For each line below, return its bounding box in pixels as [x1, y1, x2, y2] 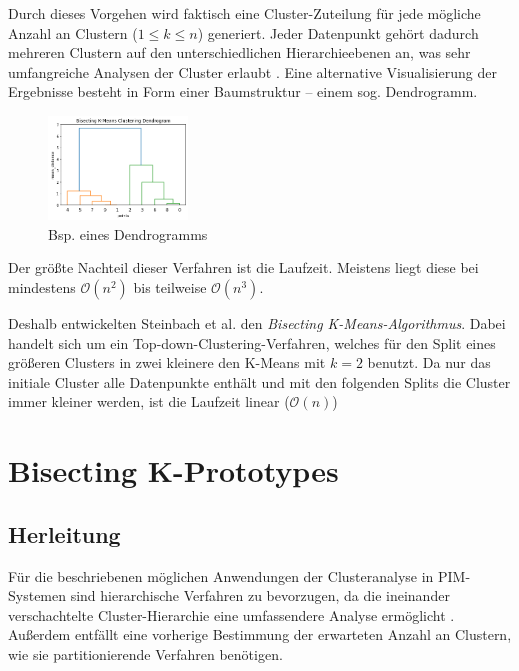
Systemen [8, 585, 67, 606]
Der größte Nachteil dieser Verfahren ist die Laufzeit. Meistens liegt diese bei [8, 257, 479, 278]
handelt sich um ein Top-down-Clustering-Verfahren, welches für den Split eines [8, 332, 496, 353]
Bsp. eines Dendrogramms [48, 223, 208, 244]
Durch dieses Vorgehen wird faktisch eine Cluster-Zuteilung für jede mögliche [8, 3, 481, 23]
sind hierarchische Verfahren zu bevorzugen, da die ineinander [70, 585, 450, 606]
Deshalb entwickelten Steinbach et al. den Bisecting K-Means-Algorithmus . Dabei [8, 313, 506, 334]
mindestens [8, 277, 76, 298]
